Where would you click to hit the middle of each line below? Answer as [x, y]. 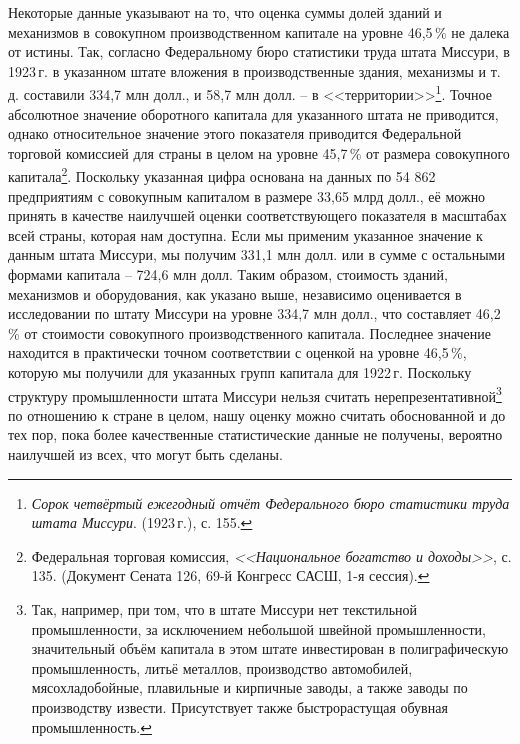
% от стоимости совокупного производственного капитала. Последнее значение [249, 332]
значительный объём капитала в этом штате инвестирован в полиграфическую [270, 648]
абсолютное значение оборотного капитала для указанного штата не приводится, [253, 113]
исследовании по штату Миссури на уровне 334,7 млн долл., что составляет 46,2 [254, 313]
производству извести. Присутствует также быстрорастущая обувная [239, 706]
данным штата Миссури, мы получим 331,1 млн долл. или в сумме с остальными [256, 254]
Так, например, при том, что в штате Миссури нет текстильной [224, 609]
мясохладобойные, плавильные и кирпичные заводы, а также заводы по [249, 687]
